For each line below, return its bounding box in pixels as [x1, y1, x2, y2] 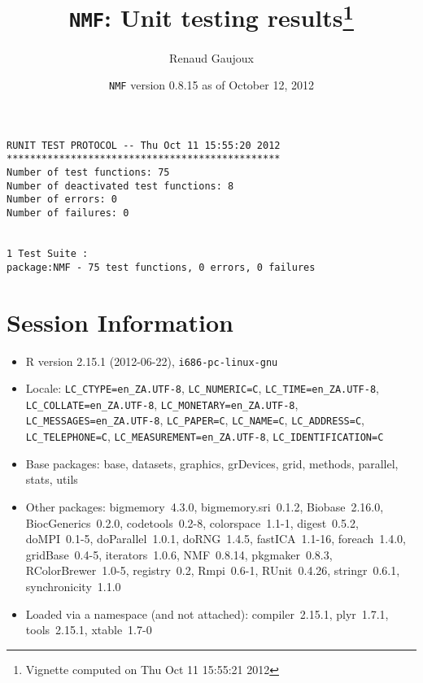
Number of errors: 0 [7, 194, 118, 206]
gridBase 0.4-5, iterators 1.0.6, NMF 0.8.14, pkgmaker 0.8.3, [25, 546, 333, 563]
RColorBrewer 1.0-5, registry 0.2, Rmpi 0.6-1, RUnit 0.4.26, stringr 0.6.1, [25, 562, 400, 579]
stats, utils [25, 471, 78, 488]
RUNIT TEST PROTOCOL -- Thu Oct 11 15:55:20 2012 [7, 139, 281, 151]
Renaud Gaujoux [169, 49, 254, 66]
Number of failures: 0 [7, 207, 129, 220]
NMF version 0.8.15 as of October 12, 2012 [109, 76, 314, 94]
